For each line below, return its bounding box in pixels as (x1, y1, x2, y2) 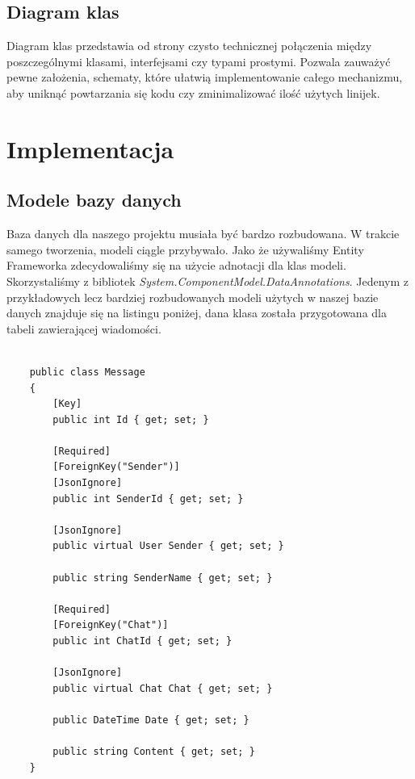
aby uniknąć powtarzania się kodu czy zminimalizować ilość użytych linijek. (6, 84, 380, 101)
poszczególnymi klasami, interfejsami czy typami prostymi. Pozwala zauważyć (6, 52, 391, 69)
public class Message (29, 366, 145, 378)
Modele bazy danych (6, 187, 182, 212)
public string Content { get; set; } (52, 746, 255, 758)
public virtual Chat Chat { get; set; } (52, 682, 273, 694)
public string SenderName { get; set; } (52, 572, 273, 584)
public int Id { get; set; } (52, 413, 209, 425)
